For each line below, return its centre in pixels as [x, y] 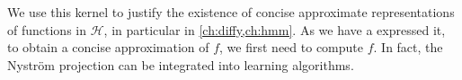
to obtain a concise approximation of [108, 47]
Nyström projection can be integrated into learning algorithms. [181, 64]
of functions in [47, 29]
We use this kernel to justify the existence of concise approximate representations [231, 12]
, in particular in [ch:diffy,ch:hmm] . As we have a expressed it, [275, 29]
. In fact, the [408, 47]
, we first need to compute [291, 47]
